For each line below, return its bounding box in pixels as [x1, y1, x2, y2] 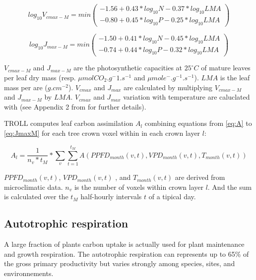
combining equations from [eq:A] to [144, 118, 252, 128]
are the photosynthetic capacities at [73, 62, 183, 73]
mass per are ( [4, 82, 48, 92]
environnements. [4, 268, 54, 278]
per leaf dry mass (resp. [4, 72, 76, 83]
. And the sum [207, 181, 252, 192]
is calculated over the [4, 191, 68, 202]
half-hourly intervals [80, 191, 142, 202]
